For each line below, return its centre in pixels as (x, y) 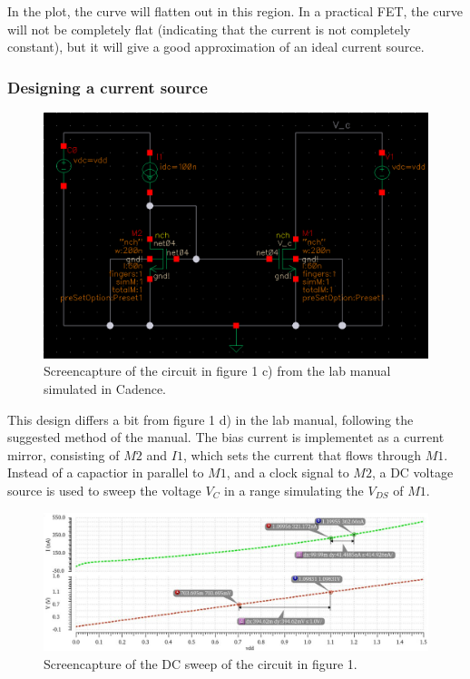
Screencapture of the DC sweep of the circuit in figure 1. (201, 663)
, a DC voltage (412, 472)
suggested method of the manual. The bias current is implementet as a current (226, 437)
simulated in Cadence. (105, 388)
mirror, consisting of (64, 454)
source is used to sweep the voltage (104, 490)
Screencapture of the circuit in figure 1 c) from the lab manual (217, 371)
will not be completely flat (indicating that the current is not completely (209, 29)
